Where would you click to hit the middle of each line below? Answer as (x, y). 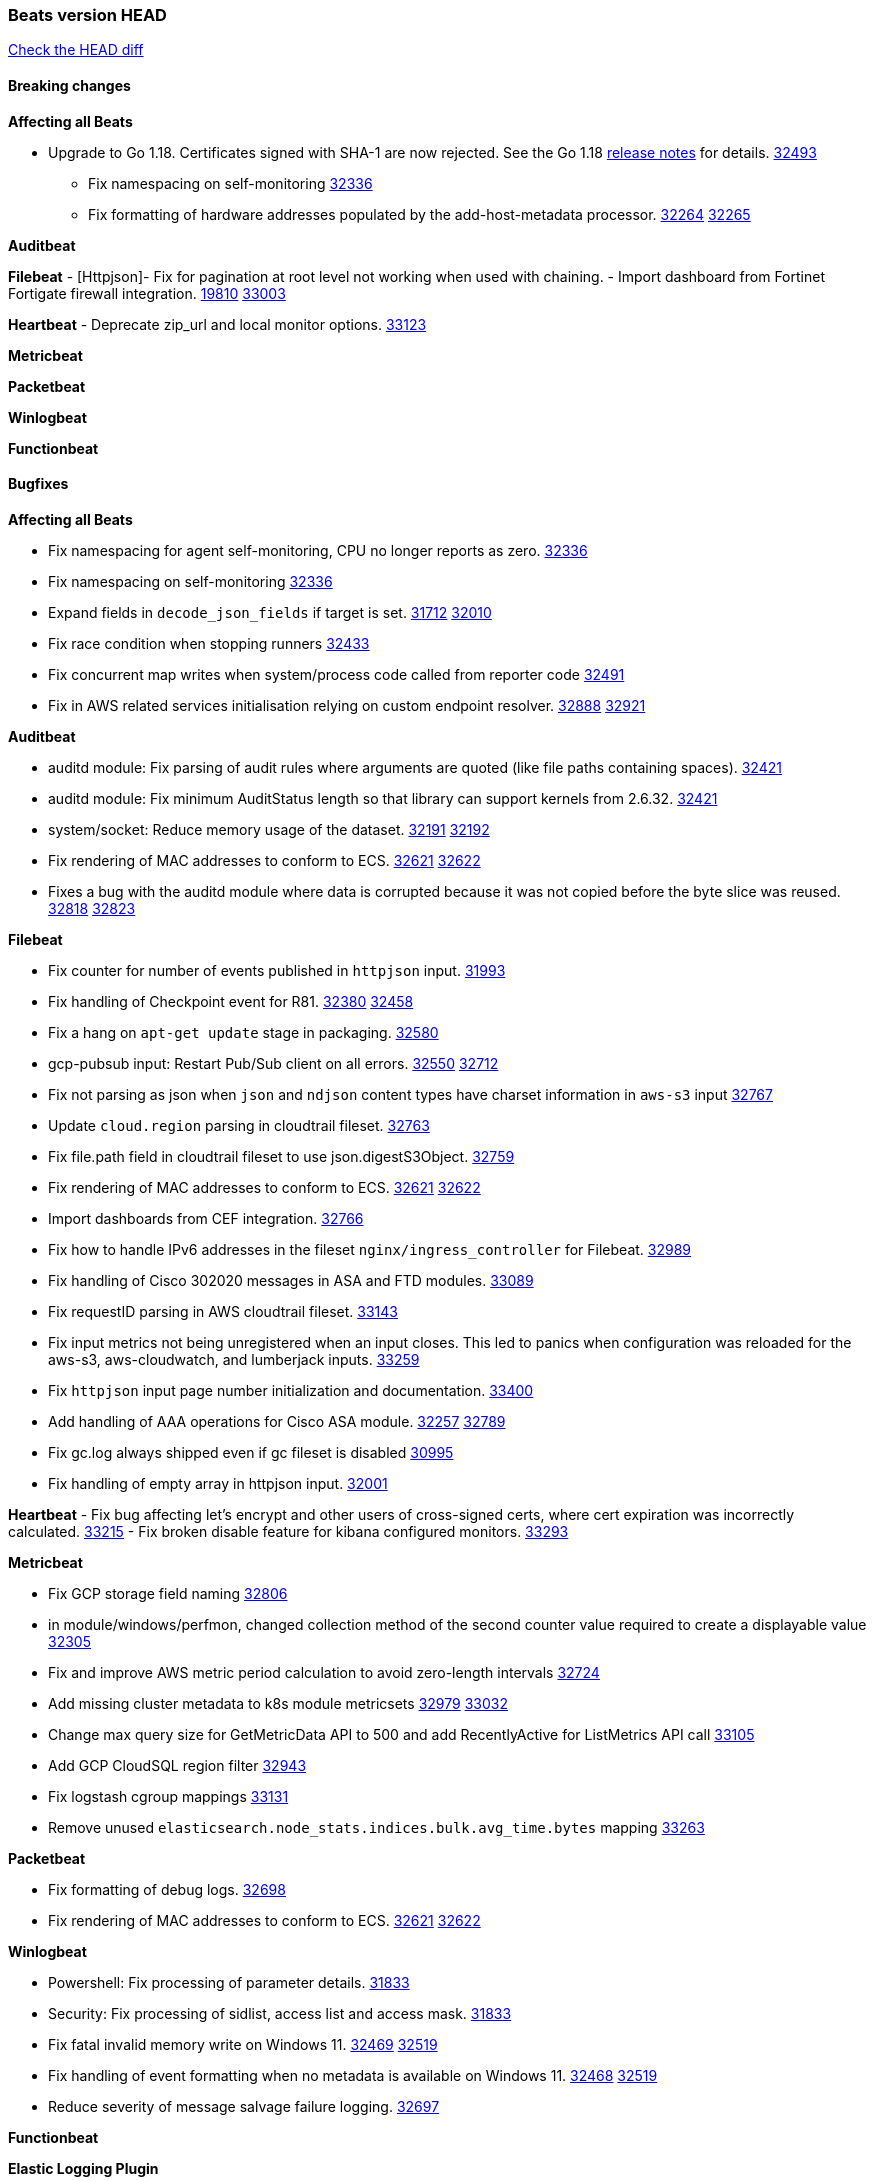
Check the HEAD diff (76, 50)
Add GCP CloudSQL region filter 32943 (177, 1765)
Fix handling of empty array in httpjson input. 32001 (218, 1483)
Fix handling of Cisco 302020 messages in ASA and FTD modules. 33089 (291, 1280)
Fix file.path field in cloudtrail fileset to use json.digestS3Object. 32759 (281, 1156)
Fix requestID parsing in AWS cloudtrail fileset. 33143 (223, 1311)
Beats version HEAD (87, 15)
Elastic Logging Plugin (83, 2168)
